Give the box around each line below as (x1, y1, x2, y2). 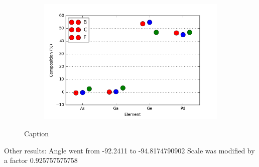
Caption (24, 128, 49, 138)
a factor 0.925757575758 (4, 155, 78, 165)
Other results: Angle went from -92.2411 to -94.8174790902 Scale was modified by (4, 145, 255, 155)
